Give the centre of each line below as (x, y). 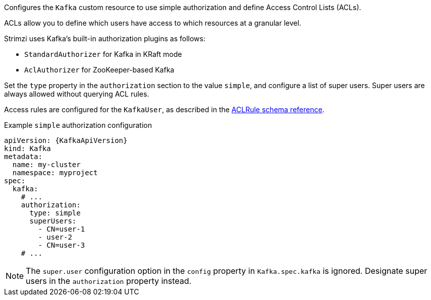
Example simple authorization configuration (78, 125)
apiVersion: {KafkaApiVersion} (66, 140)
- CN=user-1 (62, 229)
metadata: (23, 157)
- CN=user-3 (62, 245)
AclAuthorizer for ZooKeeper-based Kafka (99, 70)
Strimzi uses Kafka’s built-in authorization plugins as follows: (105, 39)
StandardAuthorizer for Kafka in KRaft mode (103, 54)
